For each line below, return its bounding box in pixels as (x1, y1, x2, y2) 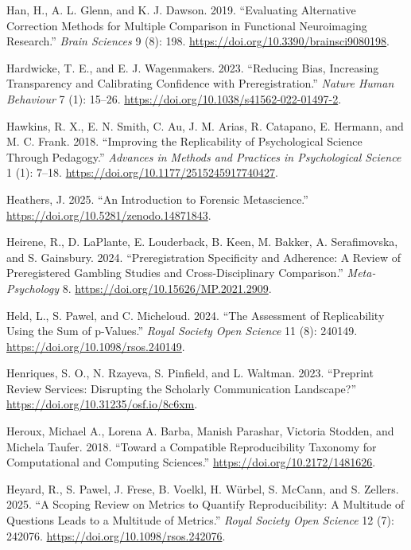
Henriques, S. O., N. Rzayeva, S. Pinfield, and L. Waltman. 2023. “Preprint (6, 365, 374, 381)
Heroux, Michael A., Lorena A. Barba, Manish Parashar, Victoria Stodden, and (6, 423, 394, 439)
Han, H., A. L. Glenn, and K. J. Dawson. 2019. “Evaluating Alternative (6, 2, 356, 18)
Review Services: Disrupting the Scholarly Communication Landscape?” (6, 380, 356, 396)
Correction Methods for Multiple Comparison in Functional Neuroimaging (6, 17, 367, 33)
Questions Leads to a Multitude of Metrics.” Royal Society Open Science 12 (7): (6, 512, 394, 529)
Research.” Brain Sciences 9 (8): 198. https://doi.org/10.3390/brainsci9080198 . (6, 33, 390, 49)
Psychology (6, 279, 60, 296)
